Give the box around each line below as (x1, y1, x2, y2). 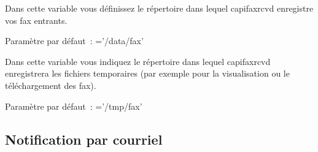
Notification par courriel (5, 129, 163, 148)
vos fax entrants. (5, 13, 68, 26)
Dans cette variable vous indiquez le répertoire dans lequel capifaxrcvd (5, 55, 271, 67)
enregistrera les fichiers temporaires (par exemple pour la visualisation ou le (5, 67, 290, 80)
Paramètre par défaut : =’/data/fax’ (5, 34, 144, 47)
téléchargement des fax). (5, 78, 96, 91)
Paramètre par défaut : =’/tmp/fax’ (5, 99, 142, 112)
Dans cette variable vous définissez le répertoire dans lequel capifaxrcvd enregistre (5, 2, 314, 14)
